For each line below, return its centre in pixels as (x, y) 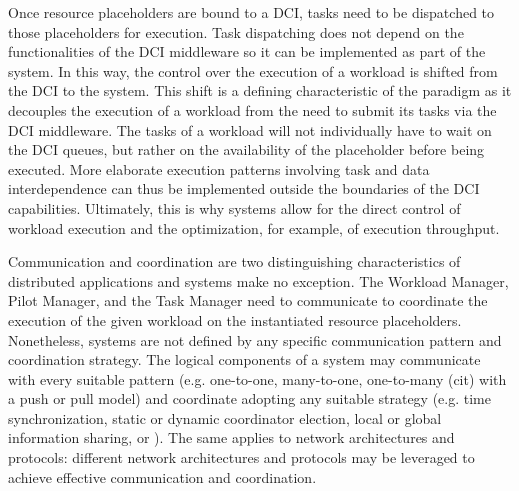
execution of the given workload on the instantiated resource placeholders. (235, 319)
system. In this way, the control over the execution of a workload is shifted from (253, 70)
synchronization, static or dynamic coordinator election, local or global (225, 417)
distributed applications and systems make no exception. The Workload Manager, (258, 280)
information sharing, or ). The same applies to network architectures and (231, 437)
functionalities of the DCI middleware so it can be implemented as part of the (247, 51)
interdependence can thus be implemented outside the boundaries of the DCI (244, 188)
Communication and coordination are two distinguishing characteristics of (234, 261)
